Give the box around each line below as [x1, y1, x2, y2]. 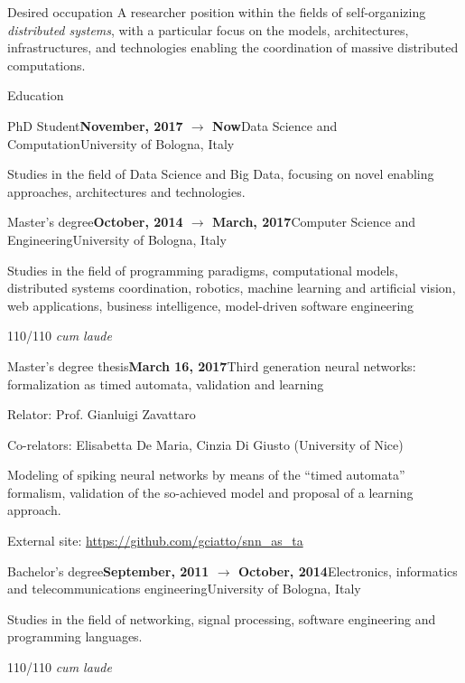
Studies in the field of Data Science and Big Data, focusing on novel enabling [7, 164, 434, 183]
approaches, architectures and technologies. [7, 182, 246, 201]
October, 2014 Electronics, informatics [237, 561, 458, 580]
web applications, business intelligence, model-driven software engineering [7, 295, 414, 314]
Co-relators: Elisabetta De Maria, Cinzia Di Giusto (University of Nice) [7, 435, 404, 454]
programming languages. [7, 627, 143, 646]
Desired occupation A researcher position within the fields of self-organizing [7, 3, 426, 21]
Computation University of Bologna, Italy [7, 134, 235, 153]
